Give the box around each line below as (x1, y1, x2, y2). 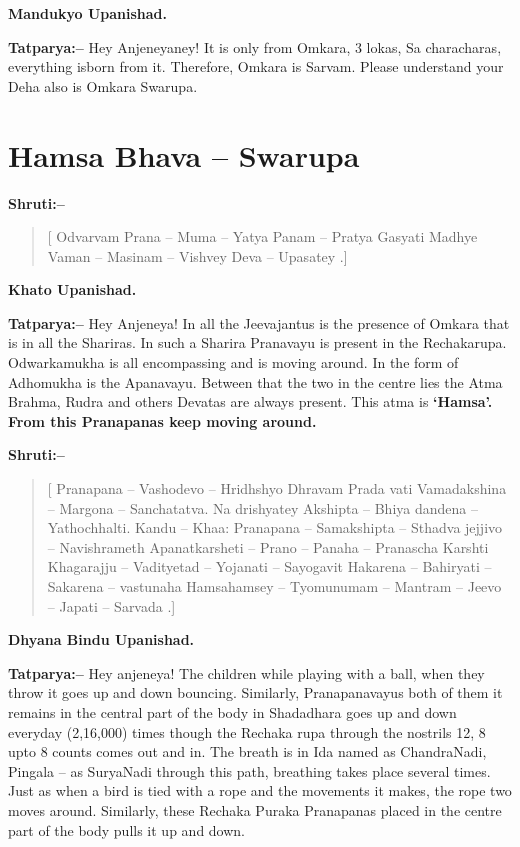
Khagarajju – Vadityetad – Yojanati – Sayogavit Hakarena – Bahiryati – (47, 556, 492, 577)
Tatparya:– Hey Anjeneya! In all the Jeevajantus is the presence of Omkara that (8, 312, 510, 333)
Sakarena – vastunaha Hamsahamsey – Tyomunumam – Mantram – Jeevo (47, 576, 502, 596)
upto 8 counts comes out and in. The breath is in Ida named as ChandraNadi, (8, 741, 487, 762)
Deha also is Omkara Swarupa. (8, 75, 198, 96)
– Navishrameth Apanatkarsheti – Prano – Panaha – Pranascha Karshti (47, 536, 489, 557)
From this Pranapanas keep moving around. (8, 410, 317, 431)
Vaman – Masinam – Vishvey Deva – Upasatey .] (47, 245, 348, 266)
